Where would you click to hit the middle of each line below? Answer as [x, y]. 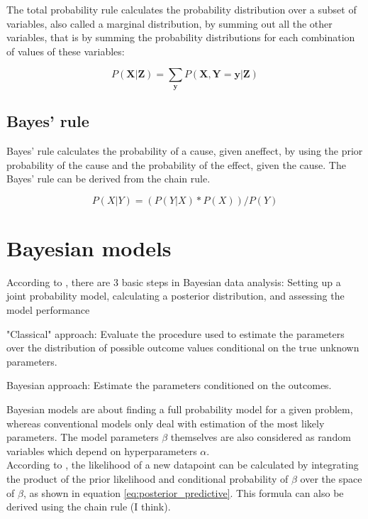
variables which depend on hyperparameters [102, 450]
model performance [48, 310]
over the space [331, 479]
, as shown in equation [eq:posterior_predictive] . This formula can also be [183, 492]
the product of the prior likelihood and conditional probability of [147, 479]
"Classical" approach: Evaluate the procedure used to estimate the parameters [175, 333]
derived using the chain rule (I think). [89, 507]
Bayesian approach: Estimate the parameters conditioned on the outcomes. [169, 385]
